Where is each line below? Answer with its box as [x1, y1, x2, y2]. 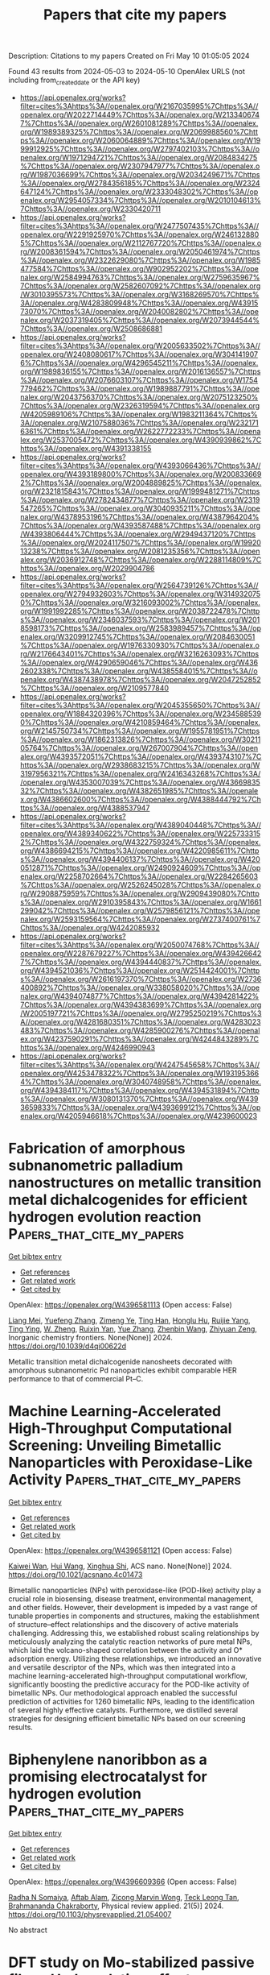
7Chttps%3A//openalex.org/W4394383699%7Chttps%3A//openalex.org [19, 1000, 262, 1009]
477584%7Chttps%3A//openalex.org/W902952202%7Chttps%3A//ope [19, 263, 259, 273]
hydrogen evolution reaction [8, 1208, 202, 1226]
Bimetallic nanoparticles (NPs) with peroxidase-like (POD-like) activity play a [8, 1585, 262, 1595]
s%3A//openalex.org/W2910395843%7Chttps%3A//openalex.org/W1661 [19, 896, 262, 907]
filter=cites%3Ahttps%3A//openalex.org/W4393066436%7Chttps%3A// [19, 461, 261, 470]
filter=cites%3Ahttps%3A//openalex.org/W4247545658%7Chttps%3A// [19, 1059, 260, 1069]
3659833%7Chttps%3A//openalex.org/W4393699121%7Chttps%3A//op [19, 1102, 261, 1112]
